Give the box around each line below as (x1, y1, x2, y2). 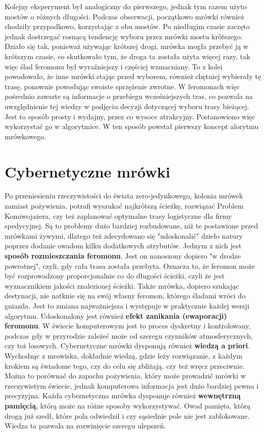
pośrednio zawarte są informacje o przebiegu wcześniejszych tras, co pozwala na (5, 91, 253, 101)
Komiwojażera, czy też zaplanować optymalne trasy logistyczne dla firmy (5, 210, 232, 221)
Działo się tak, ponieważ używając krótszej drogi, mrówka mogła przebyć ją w (5, 41, 249, 52)
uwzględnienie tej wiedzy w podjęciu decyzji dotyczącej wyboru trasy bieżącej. (5, 100, 249, 111)
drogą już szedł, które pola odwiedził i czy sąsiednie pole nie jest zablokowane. (5, 410, 250, 421)
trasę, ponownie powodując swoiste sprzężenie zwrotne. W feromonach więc (5, 81, 240, 91)
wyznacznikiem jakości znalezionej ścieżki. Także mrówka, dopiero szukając (5, 280, 239, 291)
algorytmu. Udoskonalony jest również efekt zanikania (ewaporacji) (5, 310, 227, 321)
